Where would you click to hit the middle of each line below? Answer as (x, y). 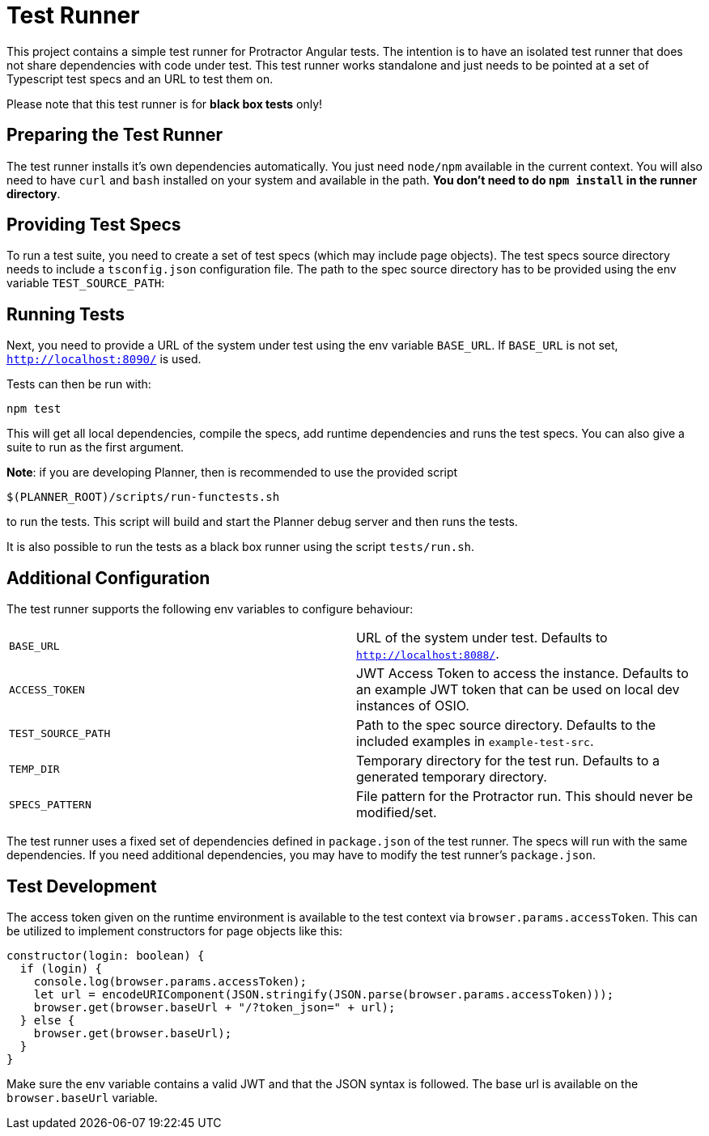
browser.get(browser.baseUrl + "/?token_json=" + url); (214, 1007)
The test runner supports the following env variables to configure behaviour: (210, 609)
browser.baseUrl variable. (82, 1097)
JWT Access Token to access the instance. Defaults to (522, 674)
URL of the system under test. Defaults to (482, 638)
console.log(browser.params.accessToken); (170, 981)
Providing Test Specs (94, 225)
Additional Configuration (108, 578)
